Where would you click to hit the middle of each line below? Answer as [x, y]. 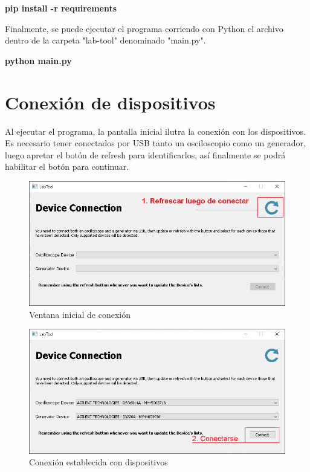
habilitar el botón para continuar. [67, 166]
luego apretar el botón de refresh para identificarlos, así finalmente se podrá [145, 154]
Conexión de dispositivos [110, 102]
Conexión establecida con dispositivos [98, 462]
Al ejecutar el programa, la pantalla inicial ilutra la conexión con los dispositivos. [155, 131]
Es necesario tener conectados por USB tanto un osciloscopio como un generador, [155, 143]
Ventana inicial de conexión [80, 314]
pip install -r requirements [61, 8]
